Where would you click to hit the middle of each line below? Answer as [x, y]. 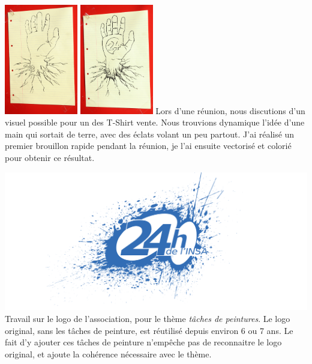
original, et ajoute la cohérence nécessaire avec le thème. [108, 353]
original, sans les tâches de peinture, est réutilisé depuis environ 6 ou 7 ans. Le [149, 330]
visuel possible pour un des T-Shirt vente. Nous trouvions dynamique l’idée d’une [155, 122]
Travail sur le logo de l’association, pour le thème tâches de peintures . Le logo [148, 318]
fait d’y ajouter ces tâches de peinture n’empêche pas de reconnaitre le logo [143, 342]
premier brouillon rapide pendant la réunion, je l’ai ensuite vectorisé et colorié [148, 146]
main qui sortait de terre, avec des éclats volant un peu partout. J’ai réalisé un [150, 134]
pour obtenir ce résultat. [50, 157]
